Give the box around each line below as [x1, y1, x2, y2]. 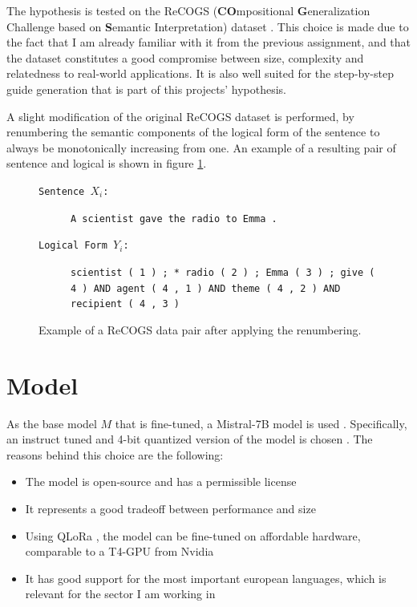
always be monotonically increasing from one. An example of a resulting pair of [6, 139, 396, 156]
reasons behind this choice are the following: [6, 446, 224, 463]
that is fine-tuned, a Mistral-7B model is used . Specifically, [115, 415, 407, 431]
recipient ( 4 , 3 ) [71, 298, 180, 310]
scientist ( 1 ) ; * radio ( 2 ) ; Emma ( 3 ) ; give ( [71, 266, 375, 278]
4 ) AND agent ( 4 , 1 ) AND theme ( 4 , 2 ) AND [71, 282, 341, 294]
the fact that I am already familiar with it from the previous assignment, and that [6, 34, 411, 51]
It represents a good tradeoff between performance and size [25, 500, 316, 516]
